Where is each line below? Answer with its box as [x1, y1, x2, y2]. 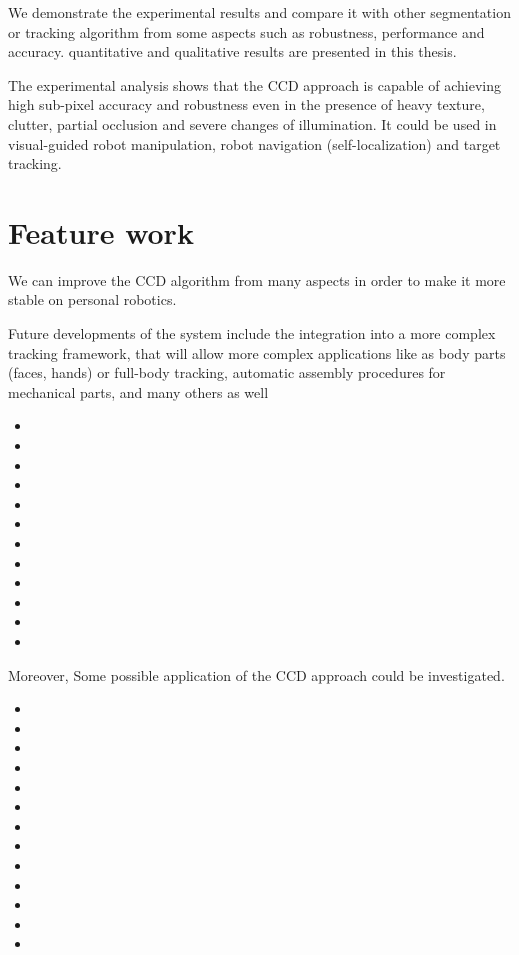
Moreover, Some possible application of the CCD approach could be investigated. [8, 664, 505, 685]
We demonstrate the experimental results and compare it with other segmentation [8, 2, 511, 22]
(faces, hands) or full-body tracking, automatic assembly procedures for [8, 362, 446, 383]
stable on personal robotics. [8, 289, 177, 310]
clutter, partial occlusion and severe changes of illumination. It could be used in [8, 113, 497, 134]
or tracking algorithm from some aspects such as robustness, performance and [8, 21, 485, 42]
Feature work [8, 211, 194, 252]
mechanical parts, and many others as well [8, 381, 269, 402]
